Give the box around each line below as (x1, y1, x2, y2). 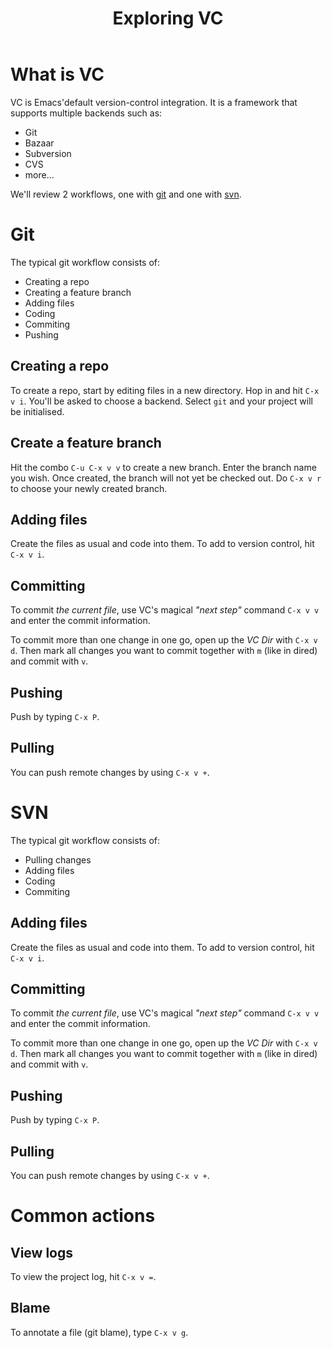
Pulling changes (24, 853, 92, 866)
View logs (10, 1244, 74, 1261)
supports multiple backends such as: (10, 107, 163, 119)
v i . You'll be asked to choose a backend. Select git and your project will (10, 395, 313, 407)
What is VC (10, 63, 105, 86)
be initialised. (10, 405, 65, 417)
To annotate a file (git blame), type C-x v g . (10, 1326, 189, 1338)
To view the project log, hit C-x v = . (10, 1270, 157, 1282)
